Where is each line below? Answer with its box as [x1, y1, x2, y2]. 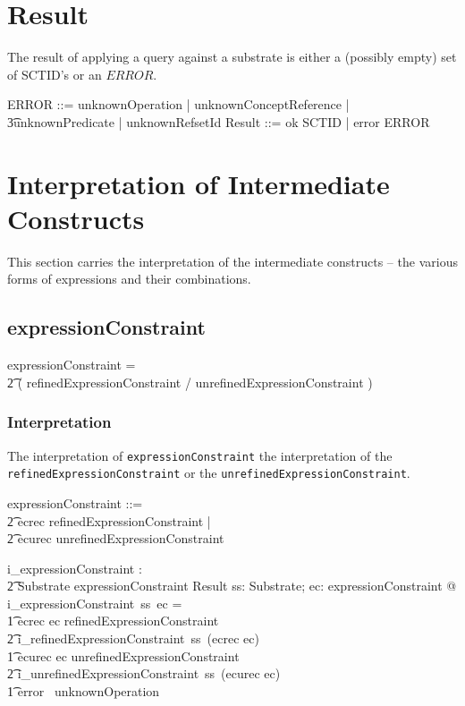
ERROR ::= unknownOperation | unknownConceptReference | [7, 95, 350, 114]
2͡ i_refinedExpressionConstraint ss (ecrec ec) [7, 629, 259, 648]
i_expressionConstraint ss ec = [7, 593, 182, 612]
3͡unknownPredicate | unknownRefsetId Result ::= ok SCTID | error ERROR [7, 112, 430, 131]
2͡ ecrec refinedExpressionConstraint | [7, 511, 211, 530]
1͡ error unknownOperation [7, 681, 160, 700]
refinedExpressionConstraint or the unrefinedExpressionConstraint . [7, 464, 410, 482]
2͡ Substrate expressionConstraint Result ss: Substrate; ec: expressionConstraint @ [7, 576, 457, 595]
